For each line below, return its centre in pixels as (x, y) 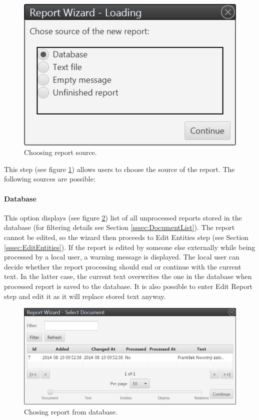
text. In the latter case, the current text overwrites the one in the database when (128, 276)
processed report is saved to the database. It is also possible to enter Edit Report (128, 286)
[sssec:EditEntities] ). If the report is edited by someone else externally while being (130, 247)
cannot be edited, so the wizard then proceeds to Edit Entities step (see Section (126, 237)
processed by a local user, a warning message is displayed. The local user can (122, 257)
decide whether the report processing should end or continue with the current (123, 266)
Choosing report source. (60, 152)
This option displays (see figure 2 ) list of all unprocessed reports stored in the (123, 217)
